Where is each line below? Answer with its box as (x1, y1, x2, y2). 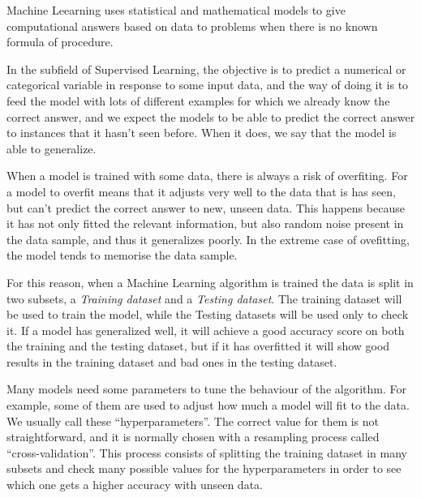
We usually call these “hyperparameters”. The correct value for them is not (6, 412, 380, 429)
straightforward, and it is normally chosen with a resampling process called (6, 428, 380, 445)
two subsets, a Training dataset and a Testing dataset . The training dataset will (6, 290, 402, 307)
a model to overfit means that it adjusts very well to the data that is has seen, (6, 182, 396, 200)
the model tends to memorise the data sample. (6, 247, 238, 264)
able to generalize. (6, 140, 97, 157)
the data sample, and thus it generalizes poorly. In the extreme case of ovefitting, (6, 230, 410, 247)
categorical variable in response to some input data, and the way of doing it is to (6, 76, 409, 93)
